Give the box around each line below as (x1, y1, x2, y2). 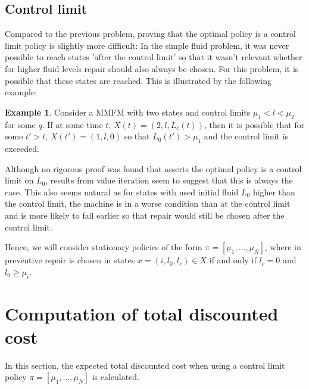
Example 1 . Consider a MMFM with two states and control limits (5, 105, 251, 118)
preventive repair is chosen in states (5, 254, 135, 266)
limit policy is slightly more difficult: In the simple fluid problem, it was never (5, 39, 289, 51)
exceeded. (5, 142, 39, 154)
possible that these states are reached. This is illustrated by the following (5, 74, 271, 86)
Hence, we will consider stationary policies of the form (5, 241, 202, 253)
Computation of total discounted (5, 301, 279, 325)
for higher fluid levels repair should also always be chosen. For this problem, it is (5, 62, 299, 74)
